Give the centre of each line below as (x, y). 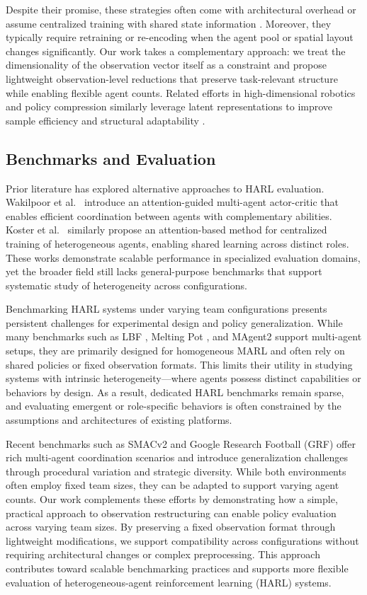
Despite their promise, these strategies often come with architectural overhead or (181, 9)
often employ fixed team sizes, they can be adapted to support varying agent (173, 485)
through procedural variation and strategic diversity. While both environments (176, 471)
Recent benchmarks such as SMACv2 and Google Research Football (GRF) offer (181, 443)
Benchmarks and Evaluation (111, 158)
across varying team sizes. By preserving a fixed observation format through (171, 527)
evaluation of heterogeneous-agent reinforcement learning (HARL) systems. (169, 582)
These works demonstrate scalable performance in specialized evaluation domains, (183, 257)
